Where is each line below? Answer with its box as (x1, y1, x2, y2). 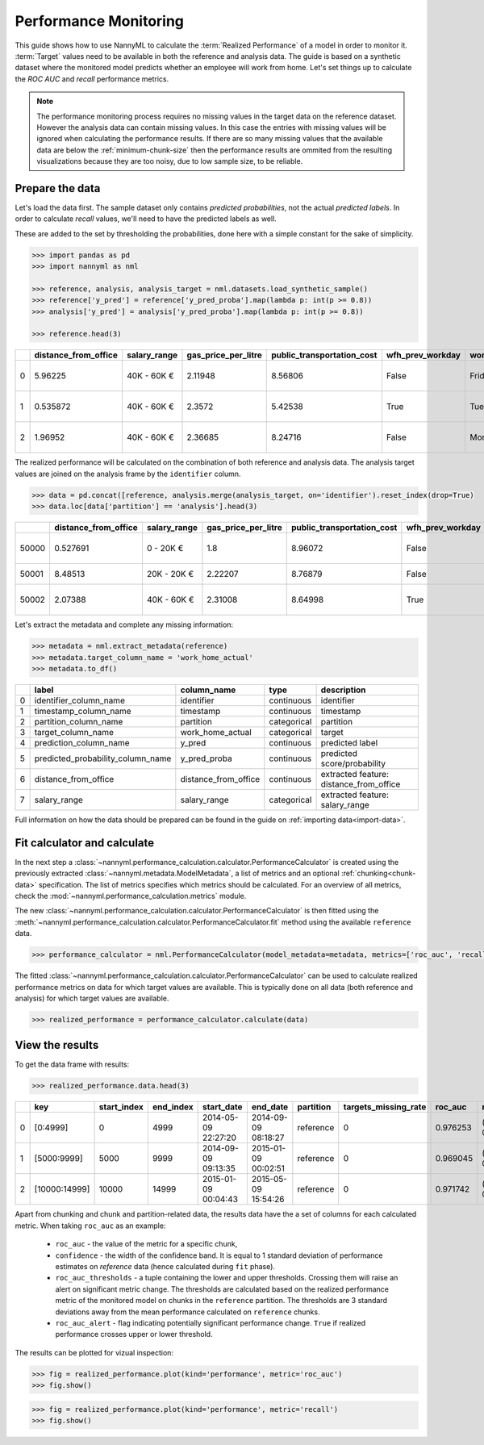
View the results (15, 1038, 99, 1052)
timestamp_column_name (34, 705, 132, 716)
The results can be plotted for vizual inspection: (15, 1347, 173, 1357)
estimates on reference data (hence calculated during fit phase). (55, 1261, 276, 1271)
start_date (202, 1101, 243, 1113)
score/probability (320, 758, 386, 769)
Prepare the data (15, 182, 101, 195)
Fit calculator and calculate (15, 836, 155, 850)
